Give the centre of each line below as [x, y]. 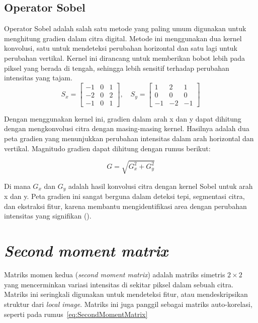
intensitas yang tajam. [38, 78]
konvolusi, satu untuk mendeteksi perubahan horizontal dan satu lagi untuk [121, 48]
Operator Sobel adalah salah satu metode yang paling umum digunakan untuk [125, 28]
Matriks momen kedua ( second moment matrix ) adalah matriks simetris [115, 275]
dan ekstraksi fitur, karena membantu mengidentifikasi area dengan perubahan [125, 206]
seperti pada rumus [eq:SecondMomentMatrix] [76, 314]
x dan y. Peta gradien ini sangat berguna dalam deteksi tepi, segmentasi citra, [124, 196]
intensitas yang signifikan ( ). [48, 216]
